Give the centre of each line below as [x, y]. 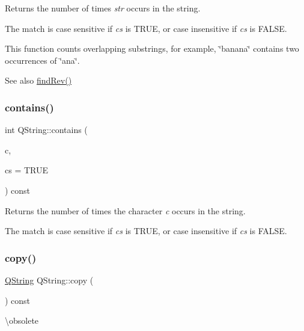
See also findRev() [38, 80]
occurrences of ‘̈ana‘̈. [42, 60]
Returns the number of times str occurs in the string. [103, 8]
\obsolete [22, 320]
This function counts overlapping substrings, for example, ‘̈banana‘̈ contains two [152, 48]
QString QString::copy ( [49, 280]
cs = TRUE [27, 170]
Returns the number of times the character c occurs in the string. [125, 210]
